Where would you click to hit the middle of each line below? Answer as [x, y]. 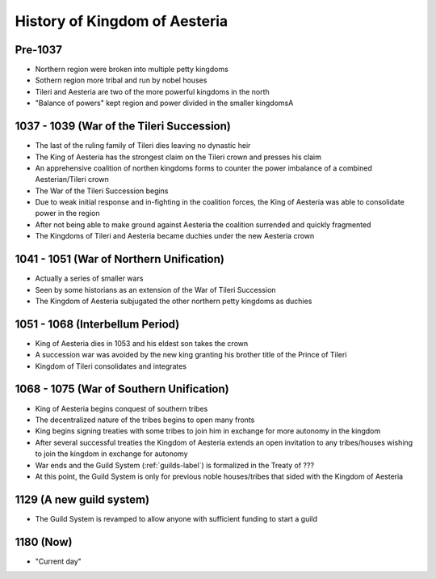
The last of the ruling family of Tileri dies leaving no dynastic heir [143, 146]
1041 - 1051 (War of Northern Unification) [120, 259]
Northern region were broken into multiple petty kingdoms [132, 70]
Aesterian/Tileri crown [72, 180]
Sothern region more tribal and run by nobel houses [121, 80]
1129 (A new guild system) [82, 499]
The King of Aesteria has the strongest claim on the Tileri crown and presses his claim [178, 157]
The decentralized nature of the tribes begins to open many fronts [145, 420]
